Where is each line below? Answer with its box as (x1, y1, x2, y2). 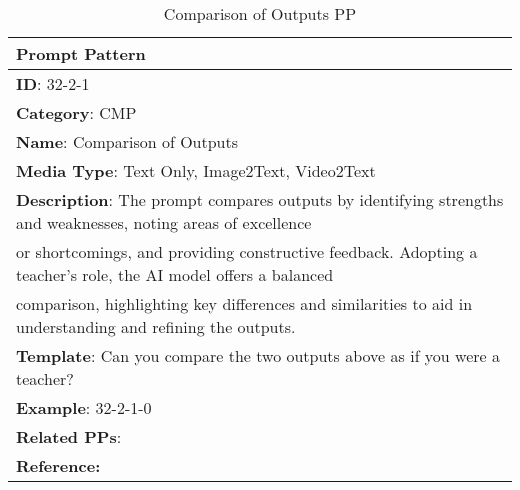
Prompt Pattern (16, 42, 146, 65)
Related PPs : (16, 425, 122, 448)
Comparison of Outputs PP (163, 2, 357, 25)
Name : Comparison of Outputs (16, 130, 239, 153)
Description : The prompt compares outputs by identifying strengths (16, 188, 504, 211)
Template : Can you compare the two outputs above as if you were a (16, 344, 500, 367)
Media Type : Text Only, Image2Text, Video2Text (16, 159, 376, 182)
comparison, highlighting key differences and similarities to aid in (16, 292, 473, 315)
